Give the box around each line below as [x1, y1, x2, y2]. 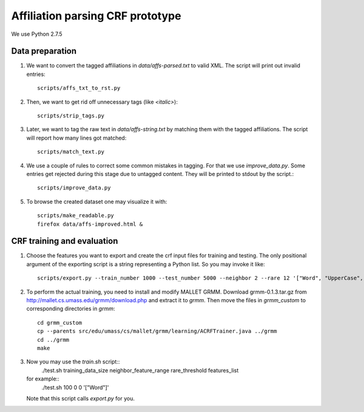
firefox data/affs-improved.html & [37, 220, 143, 228]
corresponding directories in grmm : [26, 305, 115, 312]
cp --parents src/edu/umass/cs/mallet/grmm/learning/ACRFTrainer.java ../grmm [37, 328, 277, 335]
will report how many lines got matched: [26, 134, 127, 141]
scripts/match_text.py [37, 149, 105, 155]
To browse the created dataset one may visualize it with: [26, 198, 167, 205]
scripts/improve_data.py [37, 184, 111, 191]
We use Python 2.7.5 [11, 30, 63, 38]
